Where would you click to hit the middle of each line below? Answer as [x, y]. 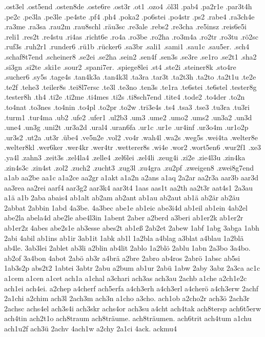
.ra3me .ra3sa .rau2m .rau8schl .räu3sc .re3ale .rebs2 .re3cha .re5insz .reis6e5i [125, 26]
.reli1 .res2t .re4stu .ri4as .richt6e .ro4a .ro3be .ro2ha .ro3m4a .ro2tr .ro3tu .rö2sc [131, 36]
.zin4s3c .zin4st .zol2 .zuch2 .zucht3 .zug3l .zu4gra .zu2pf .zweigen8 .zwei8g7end [129, 167]
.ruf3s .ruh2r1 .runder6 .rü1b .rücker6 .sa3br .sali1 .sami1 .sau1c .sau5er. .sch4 [127, 46]
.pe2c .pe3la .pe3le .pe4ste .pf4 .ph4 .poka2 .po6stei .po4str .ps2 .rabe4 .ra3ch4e [129, 16]
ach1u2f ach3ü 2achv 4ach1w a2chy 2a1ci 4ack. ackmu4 [91, 328]
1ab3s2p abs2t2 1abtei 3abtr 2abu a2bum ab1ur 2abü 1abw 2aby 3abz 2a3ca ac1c [132, 268]
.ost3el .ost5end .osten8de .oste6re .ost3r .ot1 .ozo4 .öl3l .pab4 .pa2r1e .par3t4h [128, 6]
